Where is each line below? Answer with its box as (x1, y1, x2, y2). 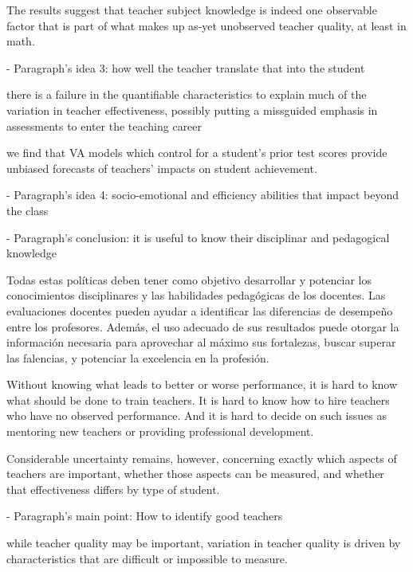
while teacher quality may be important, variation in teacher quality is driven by (6, 535, 401, 551)
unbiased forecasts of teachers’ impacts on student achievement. (6, 159, 317, 176)
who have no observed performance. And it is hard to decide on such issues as (6, 407, 387, 424)
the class (6, 202, 49, 218)
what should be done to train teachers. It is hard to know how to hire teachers (6, 391, 390, 408)
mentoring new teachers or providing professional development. (6, 423, 314, 440)
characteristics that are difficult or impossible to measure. (6, 550, 288, 566)
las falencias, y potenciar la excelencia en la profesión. (6, 349, 269, 366)
